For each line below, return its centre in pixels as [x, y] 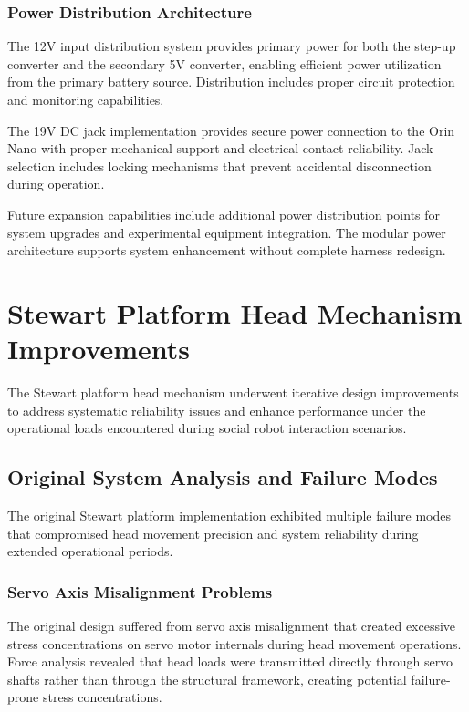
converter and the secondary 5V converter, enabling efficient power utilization [224, 63]
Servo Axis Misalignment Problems [140, 591]
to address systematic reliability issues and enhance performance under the [217, 410]
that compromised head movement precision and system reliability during [213, 533]
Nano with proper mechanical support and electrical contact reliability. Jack [220, 148]
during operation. [56, 184]
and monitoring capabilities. [86, 99]
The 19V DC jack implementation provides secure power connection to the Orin [231, 130]
